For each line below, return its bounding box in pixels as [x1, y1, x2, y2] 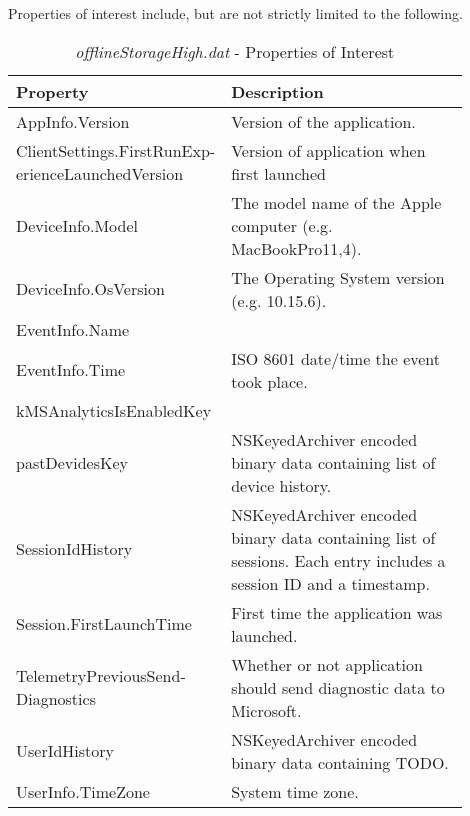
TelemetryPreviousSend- [16, 664, 186, 688]
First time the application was [231, 600, 443, 624]
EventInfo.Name [16, 317, 130, 341]
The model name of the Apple [231, 190, 442, 214]
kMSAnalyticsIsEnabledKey [16, 398, 212, 422]
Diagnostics [16, 687, 96, 711]
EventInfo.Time [16, 358, 126, 382]
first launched [231, 161, 326, 185]
